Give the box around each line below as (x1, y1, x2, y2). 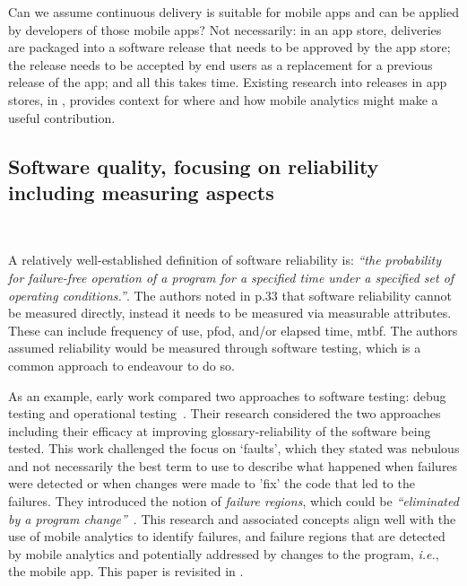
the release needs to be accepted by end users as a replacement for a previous (8, 55, 433, 74)
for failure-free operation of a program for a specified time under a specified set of (8, 267, 454, 286)
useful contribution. (8, 108, 116, 127)
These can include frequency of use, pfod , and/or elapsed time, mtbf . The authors (8, 320, 458, 339)
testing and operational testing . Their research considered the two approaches (8, 404, 441, 423)
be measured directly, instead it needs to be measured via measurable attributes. (8, 303, 452, 322)
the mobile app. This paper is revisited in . (8, 562, 244, 581)
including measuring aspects (8, 178, 274, 206)
